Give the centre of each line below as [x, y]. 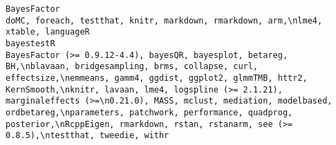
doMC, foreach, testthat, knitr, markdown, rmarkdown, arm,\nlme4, [164, 20]
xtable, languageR [48, 32]
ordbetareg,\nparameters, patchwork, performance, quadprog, [149, 112]
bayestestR [30, 43]
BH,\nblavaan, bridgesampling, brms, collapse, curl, [132, 67]
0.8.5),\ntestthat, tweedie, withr [87, 136]
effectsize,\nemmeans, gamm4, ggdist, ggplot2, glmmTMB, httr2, [157, 78]
